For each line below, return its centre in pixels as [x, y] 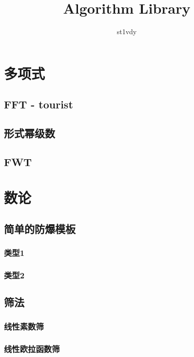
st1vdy [127, 31]
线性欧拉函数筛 [32, 348]
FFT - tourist [39, 104]
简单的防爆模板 [40, 229]
